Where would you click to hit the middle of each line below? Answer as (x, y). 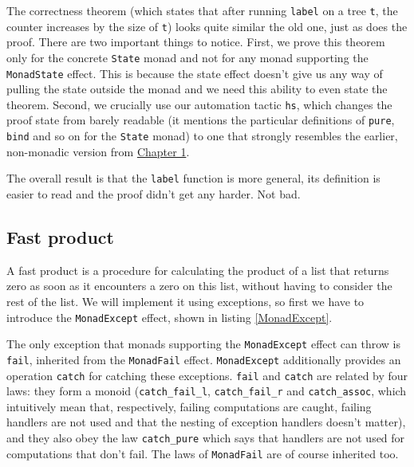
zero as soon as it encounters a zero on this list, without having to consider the (199, 286)
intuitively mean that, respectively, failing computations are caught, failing (189, 406)
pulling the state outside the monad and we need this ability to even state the (197, 89)
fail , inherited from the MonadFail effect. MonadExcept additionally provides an (204, 359)
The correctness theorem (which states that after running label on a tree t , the (202, 10)
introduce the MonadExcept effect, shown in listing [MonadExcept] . (170, 317)
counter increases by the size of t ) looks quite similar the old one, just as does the (207, 26)
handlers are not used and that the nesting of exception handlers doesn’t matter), (206, 422)
